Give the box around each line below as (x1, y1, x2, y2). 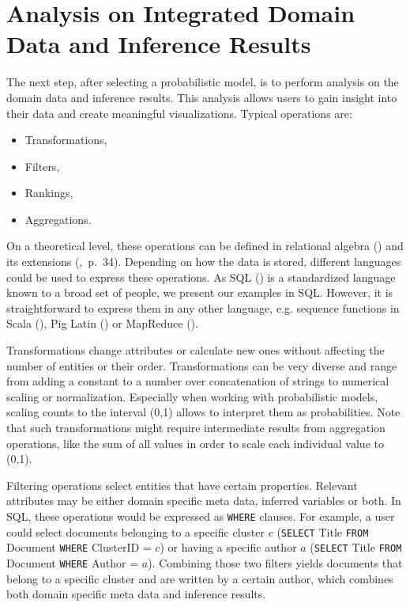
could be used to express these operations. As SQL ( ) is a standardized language (6, 268, 396, 285)
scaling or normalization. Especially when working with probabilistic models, (6, 388, 378, 404)
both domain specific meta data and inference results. (6, 586, 266, 602)
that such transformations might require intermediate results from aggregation (6, 419, 386, 435)
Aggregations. (24, 211, 92, 227)
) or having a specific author (160, 539, 297, 556)
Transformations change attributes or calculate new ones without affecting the (6, 342, 385, 359)
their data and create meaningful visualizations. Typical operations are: (6, 104, 352, 121)
